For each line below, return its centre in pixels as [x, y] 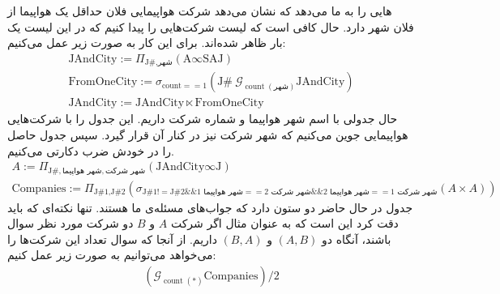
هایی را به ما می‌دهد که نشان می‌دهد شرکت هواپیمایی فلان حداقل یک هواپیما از [200, 11]
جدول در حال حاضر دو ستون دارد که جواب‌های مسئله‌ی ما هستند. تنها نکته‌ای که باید [210, 207]
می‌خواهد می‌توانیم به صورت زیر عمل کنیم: [112, 255]
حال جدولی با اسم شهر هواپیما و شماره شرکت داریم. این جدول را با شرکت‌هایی [203, 119]
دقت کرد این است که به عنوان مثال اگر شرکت [284, 223]
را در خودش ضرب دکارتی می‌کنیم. [91, 150]
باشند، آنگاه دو [357, 239]
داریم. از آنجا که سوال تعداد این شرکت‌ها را [112, 239]
